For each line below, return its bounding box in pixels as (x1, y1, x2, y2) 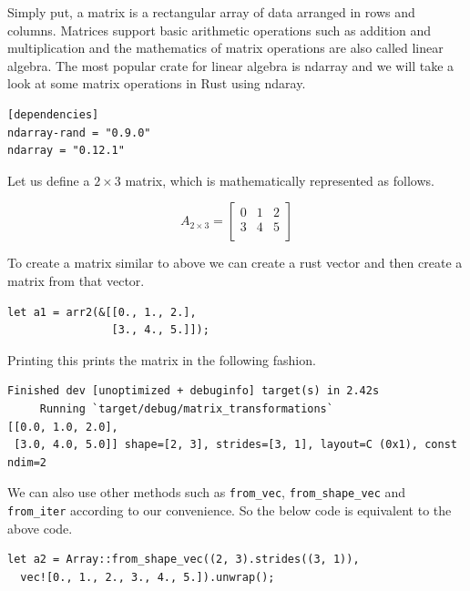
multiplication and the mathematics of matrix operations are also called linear (7, 38, 444, 57)
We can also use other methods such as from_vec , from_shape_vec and (7, 483, 406, 502)
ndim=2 (7, 455, 46, 469)
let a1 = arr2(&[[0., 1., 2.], (7, 305, 197, 319)
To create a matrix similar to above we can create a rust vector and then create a (7, 253, 463, 272)
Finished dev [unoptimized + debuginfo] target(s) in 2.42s (7, 384, 380, 398)
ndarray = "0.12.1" (7, 144, 125, 158)
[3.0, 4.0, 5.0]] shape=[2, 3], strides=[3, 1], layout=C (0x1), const (14, 438, 457, 452)
